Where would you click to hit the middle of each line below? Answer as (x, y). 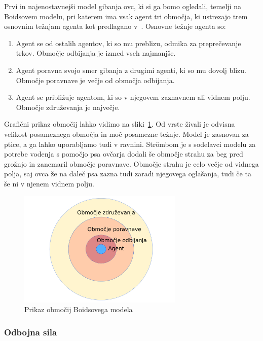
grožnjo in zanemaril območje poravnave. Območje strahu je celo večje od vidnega (131, 163)
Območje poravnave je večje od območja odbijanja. (95, 80)
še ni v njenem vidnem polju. (49, 183)
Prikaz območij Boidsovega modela (79, 309)
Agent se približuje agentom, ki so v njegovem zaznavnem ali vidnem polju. (133, 97)
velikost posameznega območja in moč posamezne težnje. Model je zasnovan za (126, 134)
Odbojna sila (31, 332)
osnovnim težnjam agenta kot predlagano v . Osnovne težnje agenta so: (115, 26)
